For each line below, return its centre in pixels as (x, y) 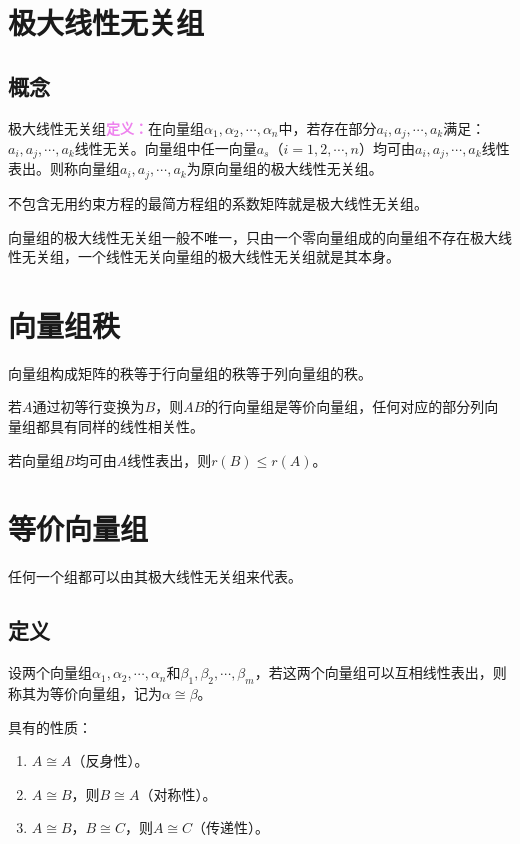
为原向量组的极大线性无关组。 (284, 168)
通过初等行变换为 (88, 406)
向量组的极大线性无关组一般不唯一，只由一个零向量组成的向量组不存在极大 (253, 236)
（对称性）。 (178, 793)
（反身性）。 (110, 760)
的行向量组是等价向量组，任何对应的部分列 (344, 406)
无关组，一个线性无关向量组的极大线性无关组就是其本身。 (210, 256)
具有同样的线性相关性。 (126, 426)
